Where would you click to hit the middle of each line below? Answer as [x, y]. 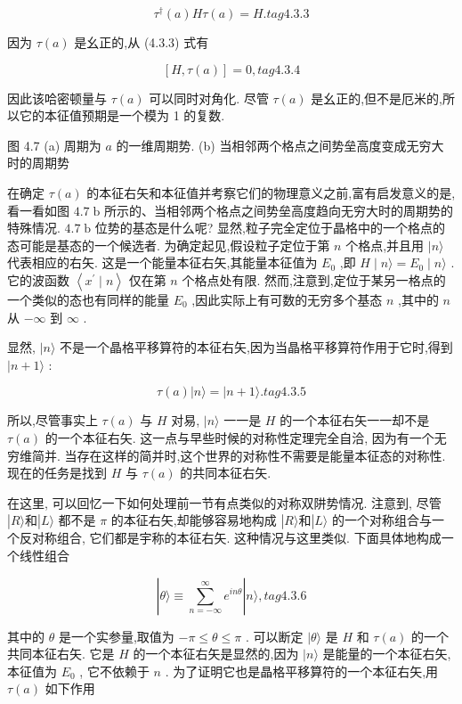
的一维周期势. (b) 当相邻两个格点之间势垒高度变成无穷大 [280, 145]
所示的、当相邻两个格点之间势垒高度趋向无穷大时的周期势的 [278, 210]
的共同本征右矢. [226, 473]
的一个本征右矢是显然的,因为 [216, 654]
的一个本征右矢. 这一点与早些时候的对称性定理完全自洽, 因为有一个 [239, 437]
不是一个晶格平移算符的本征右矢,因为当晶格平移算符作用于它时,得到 [256, 347]
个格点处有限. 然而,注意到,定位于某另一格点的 [314, 280]
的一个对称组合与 [381, 520]
